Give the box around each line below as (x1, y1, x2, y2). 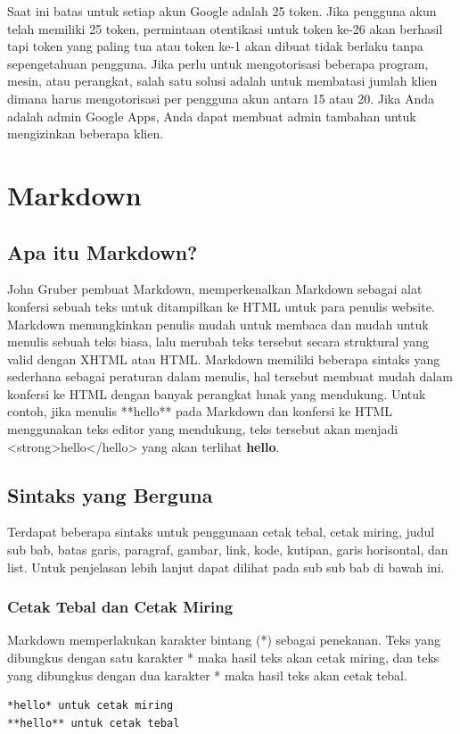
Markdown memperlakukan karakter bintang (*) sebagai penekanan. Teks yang (7, 630, 441, 649)
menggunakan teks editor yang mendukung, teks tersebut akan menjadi (7, 420, 398, 438)
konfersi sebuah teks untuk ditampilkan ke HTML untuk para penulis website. (7, 296, 435, 315)
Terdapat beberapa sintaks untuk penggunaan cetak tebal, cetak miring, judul (7, 522, 435, 541)
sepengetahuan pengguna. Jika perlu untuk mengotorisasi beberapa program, (7, 54, 429, 72)
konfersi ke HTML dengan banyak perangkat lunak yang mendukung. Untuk (7, 384, 426, 403)
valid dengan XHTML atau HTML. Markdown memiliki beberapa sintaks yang (7, 349, 440, 368)
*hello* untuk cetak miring (7, 699, 174, 713)
